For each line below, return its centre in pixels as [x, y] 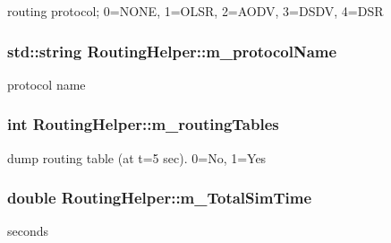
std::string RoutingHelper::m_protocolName [172, 51]
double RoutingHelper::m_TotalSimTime [160, 198]
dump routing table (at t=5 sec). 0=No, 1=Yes [137, 157]
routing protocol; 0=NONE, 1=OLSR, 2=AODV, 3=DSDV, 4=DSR [195, 11]
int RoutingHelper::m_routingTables [143, 124]
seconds [28, 231]
